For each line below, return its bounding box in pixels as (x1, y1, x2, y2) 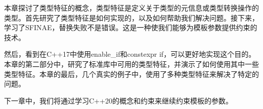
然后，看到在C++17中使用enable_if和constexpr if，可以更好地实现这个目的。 (4, 49, 256, 59)
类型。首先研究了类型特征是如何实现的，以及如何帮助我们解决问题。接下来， (4, 12, 259, 23)
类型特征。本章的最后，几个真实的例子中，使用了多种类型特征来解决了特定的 (4, 68, 259, 79)
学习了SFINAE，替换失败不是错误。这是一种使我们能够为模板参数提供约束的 (4, 22, 257, 33)
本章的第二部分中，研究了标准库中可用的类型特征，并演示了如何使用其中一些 (4, 58, 259, 69)
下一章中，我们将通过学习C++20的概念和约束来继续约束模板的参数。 (4, 95, 233, 105)
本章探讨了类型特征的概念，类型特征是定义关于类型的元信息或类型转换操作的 (4, 3, 259, 13)
